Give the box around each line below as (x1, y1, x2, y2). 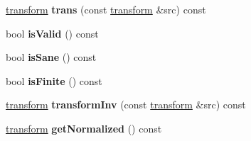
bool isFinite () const (6, 73, 102, 88)
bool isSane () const (6, 50, 97, 64)
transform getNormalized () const (6, 120, 162, 135)
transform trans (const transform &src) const (6, 2, 206, 16)
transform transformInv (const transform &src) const (6, 97, 246, 112)
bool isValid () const (6, 26, 99, 40)
